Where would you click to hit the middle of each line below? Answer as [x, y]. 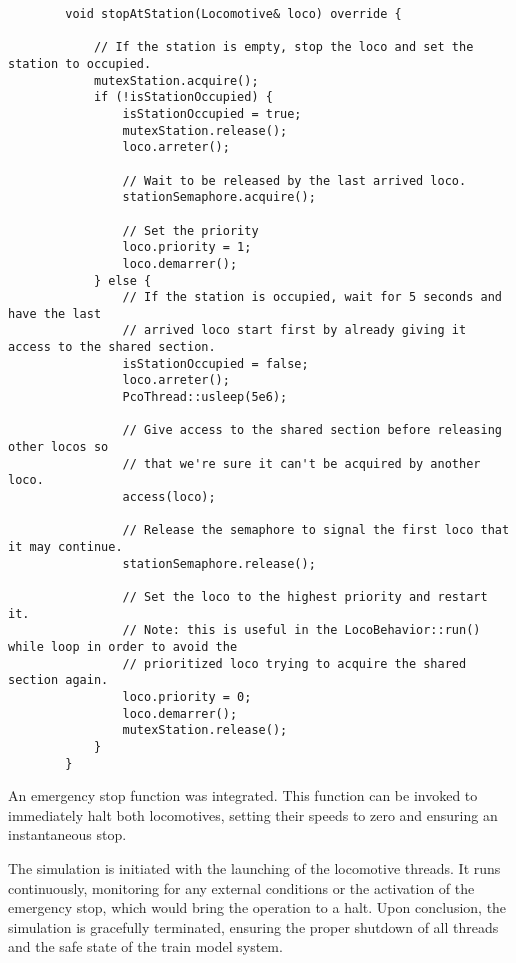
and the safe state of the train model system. [145, 946]
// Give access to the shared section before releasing [312, 430]
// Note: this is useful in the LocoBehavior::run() [301, 630]
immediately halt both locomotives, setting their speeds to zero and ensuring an [253, 814]
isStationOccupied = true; [212, 113]
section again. [58, 680]
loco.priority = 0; [187, 696]
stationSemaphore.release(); [219, 563]
